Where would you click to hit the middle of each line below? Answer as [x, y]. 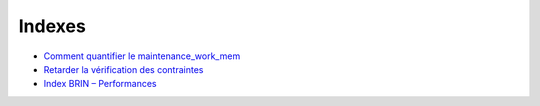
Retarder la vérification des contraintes [123, 69]
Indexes [52, 26]
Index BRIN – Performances [100, 84]
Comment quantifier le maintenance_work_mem [142, 56]
